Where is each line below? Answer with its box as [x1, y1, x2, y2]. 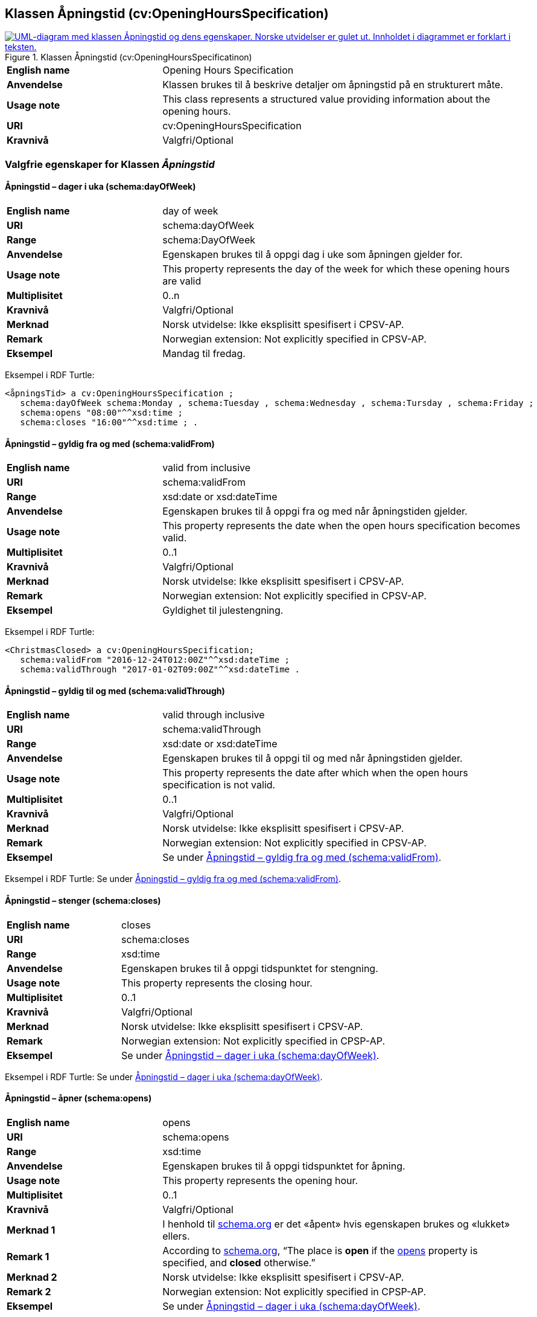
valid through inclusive [162, 709, 265, 721]
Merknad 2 [7, 1270, 57, 1283]
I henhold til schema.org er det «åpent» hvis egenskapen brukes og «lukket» [162, 1217, 510, 1230]
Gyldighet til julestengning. [162, 604, 284, 617]
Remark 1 [7, 1250, 49, 1263]
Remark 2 [7, 1285, 51, 1298]
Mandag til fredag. [162, 347, 246, 360]
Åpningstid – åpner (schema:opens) [5, 1093, 152, 1104]
